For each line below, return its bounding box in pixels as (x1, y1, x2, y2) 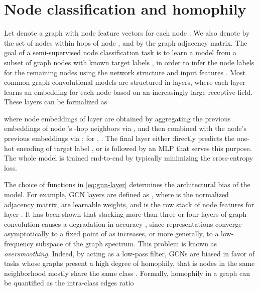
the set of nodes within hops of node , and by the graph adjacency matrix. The (4, 37, 247, 48)
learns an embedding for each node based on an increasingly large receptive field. (4, 86, 253, 97)
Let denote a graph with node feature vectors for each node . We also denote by (4, 28, 250, 38)
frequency (4, 238, 34, 248)
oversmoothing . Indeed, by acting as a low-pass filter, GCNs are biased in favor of (4, 248, 255, 258)
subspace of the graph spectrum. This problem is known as (36, 238, 217, 248)
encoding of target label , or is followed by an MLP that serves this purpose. (16, 142, 252, 153)
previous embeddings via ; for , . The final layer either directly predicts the (4, 133, 234, 143)
